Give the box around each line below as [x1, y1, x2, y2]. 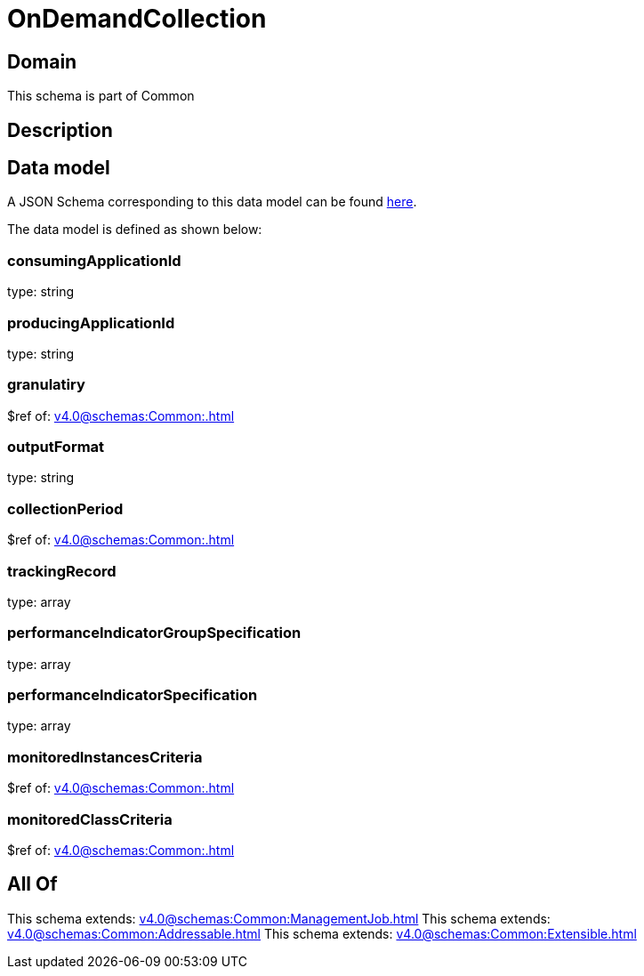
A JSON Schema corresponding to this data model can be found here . [7, 194, 417, 210]
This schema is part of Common [7, 88, 195, 104]
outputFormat [7, 438, 105, 456]
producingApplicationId [7, 313, 175, 332]
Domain [7, 50, 77, 73]
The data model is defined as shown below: [7, 222, 262, 238]
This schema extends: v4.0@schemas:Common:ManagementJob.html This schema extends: [7, 910, 551, 926]
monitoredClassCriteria [7, 810, 173, 828]
